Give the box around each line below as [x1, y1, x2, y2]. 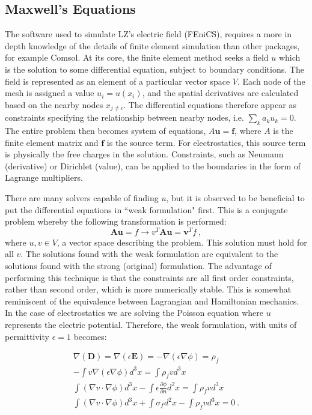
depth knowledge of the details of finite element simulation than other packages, [5, 39, 300, 52]
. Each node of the [237, 74, 305, 87]
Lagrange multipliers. [5, 171, 83, 184]
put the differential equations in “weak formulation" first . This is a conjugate [5, 203, 288, 216]
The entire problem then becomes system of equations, [5, 124, 206, 137]
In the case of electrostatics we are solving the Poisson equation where [5, 306, 264, 319]
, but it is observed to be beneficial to [166, 191, 305, 204]
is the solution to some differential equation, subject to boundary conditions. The [5, 62, 304, 75]
